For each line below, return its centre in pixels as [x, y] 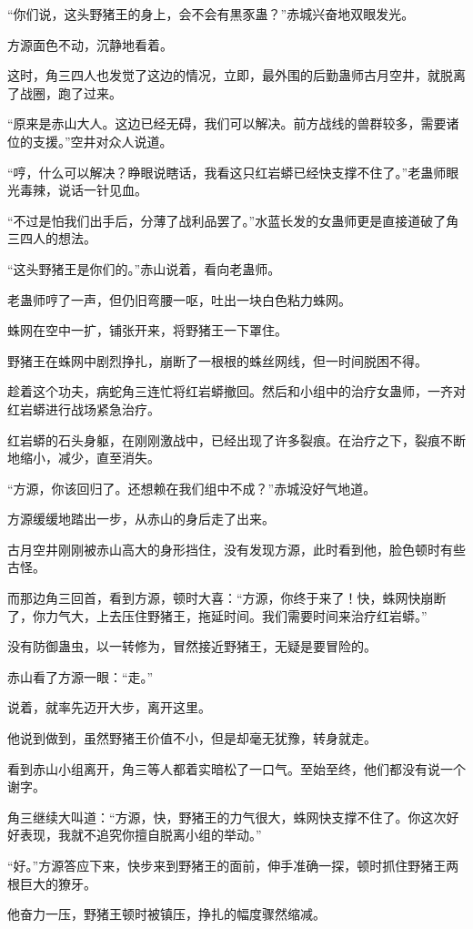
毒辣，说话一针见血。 [83, 190]
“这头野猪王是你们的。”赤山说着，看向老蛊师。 [144, 268]
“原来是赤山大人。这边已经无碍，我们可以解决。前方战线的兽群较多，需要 [227, 123]
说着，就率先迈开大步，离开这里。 [109, 707]
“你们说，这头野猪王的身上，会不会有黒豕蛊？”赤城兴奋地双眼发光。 [211, 14]
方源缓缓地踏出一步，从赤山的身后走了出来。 [141, 519]
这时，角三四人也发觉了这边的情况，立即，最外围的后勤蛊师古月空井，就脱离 [236, 75]
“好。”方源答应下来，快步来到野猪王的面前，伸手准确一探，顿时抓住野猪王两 [233, 865]
